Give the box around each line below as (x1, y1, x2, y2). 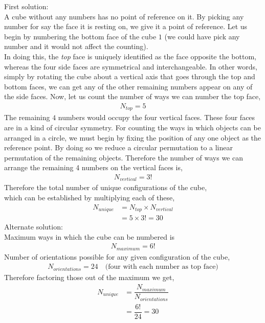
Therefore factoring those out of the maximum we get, (4, 272, 174, 283)
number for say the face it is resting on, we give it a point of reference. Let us (4, 21, 248, 32)
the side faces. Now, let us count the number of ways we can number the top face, (4, 91, 261, 102)
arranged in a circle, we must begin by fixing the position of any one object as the (4, 132, 261, 143)
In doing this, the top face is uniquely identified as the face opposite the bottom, (4, 51, 256, 61)
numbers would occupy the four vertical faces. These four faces (58, 112, 255, 123)
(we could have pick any (164, 31, 240, 41)
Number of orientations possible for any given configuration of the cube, (4, 251, 230, 262)
